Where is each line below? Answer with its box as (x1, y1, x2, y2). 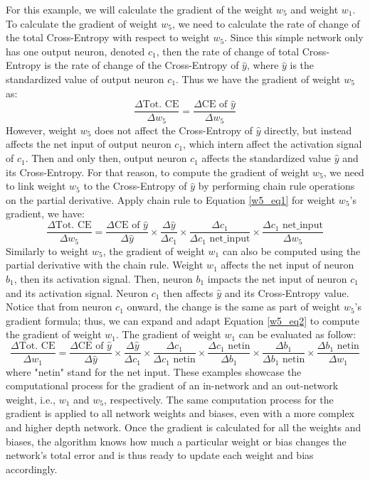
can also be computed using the (222, 243, 361, 258)
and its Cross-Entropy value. (224, 285, 349, 300)
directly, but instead (264, 122, 352, 137)
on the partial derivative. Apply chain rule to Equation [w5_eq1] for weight (6, 192, 336, 207)
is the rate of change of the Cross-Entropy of (44, 58, 239, 72)
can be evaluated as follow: (238, 327, 356, 342)
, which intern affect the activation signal (183, 136, 362, 151)
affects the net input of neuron (221, 257, 354, 272)
